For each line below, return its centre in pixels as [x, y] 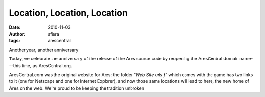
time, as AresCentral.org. [47, 65]
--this [15, 65]
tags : [14, 41]
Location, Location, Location [68, 13]
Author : [17, 34]
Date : [15, 27]
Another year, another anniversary [44, 50]
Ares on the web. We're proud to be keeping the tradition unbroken [77, 88]
